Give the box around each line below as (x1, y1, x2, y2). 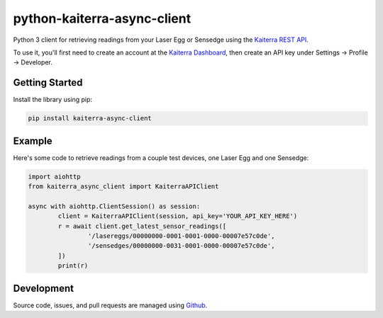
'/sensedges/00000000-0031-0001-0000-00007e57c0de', (87, 242, 275, 250)
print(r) (57, 262, 89, 270)
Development (13, 282, 74, 294)
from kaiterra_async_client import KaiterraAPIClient (28, 183, 219, 191)
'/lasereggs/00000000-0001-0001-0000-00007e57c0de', (87, 232, 275, 240)
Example (13, 135, 52, 147)
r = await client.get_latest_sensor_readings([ (57, 222, 227, 230)
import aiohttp (28, 172, 81, 181)
